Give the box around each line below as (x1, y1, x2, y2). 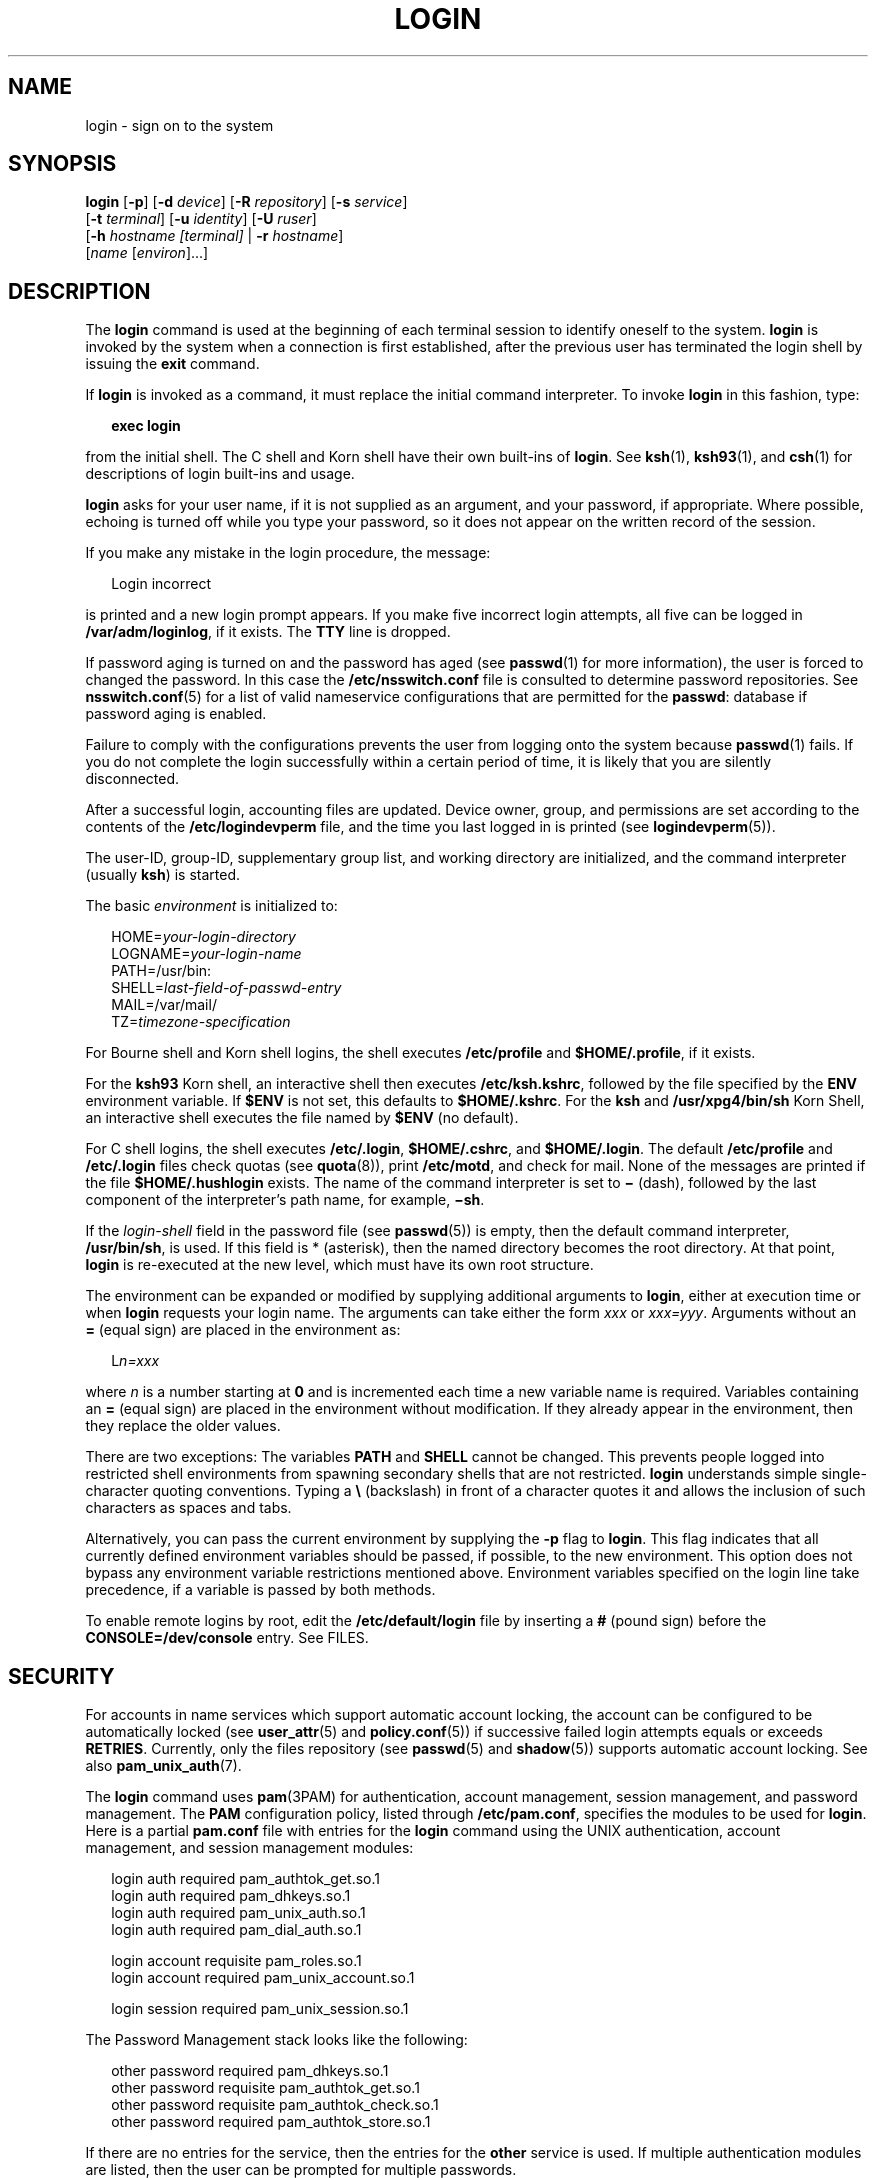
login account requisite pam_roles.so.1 (111, 1952, 362, 1970)
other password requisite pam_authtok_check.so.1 (111, 2096, 439, 2114)
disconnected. (85, 770, 180, 788)
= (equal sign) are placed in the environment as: (85, 1321, 401, 1339)
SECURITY (8, 1663, 115, 1689)
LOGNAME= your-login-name (111, 945, 302, 963)
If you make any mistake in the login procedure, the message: (85, 544, 491, 562)
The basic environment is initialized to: (85, 897, 338, 915)
